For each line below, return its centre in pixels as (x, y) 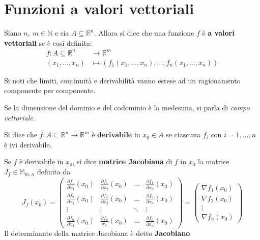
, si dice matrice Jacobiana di (122, 161)
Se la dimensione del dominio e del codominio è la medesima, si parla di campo (127, 108)
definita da (54, 172)
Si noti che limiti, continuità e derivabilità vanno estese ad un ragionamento (122, 80)
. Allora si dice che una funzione (144, 33)
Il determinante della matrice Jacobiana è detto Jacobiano (97, 233)
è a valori (218, 33)
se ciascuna (183, 134)
